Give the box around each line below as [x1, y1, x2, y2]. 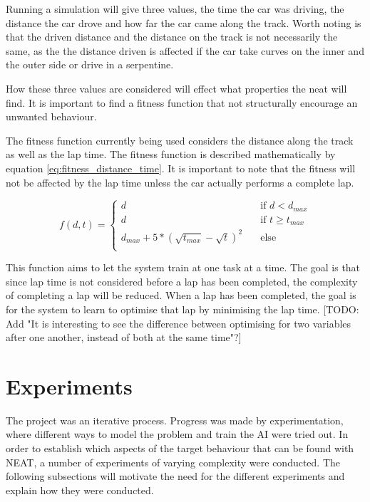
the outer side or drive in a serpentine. [6, 57, 174, 72]
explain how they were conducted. [6, 482, 154, 497]
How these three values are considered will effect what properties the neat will [6, 80, 347, 95]
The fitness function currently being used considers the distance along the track [6, 132, 354, 147]
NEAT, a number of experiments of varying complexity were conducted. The [6, 454, 341, 469]
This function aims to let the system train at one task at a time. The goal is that [6, 260, 361, 275]
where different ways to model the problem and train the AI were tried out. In [6, 427, 349, 441]
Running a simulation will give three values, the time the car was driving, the [6, 1, 344, 16]
